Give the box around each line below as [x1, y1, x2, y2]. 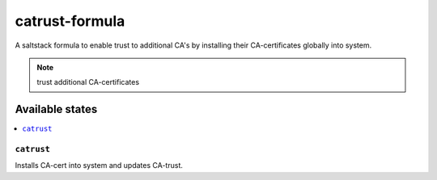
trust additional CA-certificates [36, 77, 140, 87]
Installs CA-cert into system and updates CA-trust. [15, 161, 184, 170]
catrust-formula [15, 12, 125, 30]
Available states [15, 103, 98, 116]
